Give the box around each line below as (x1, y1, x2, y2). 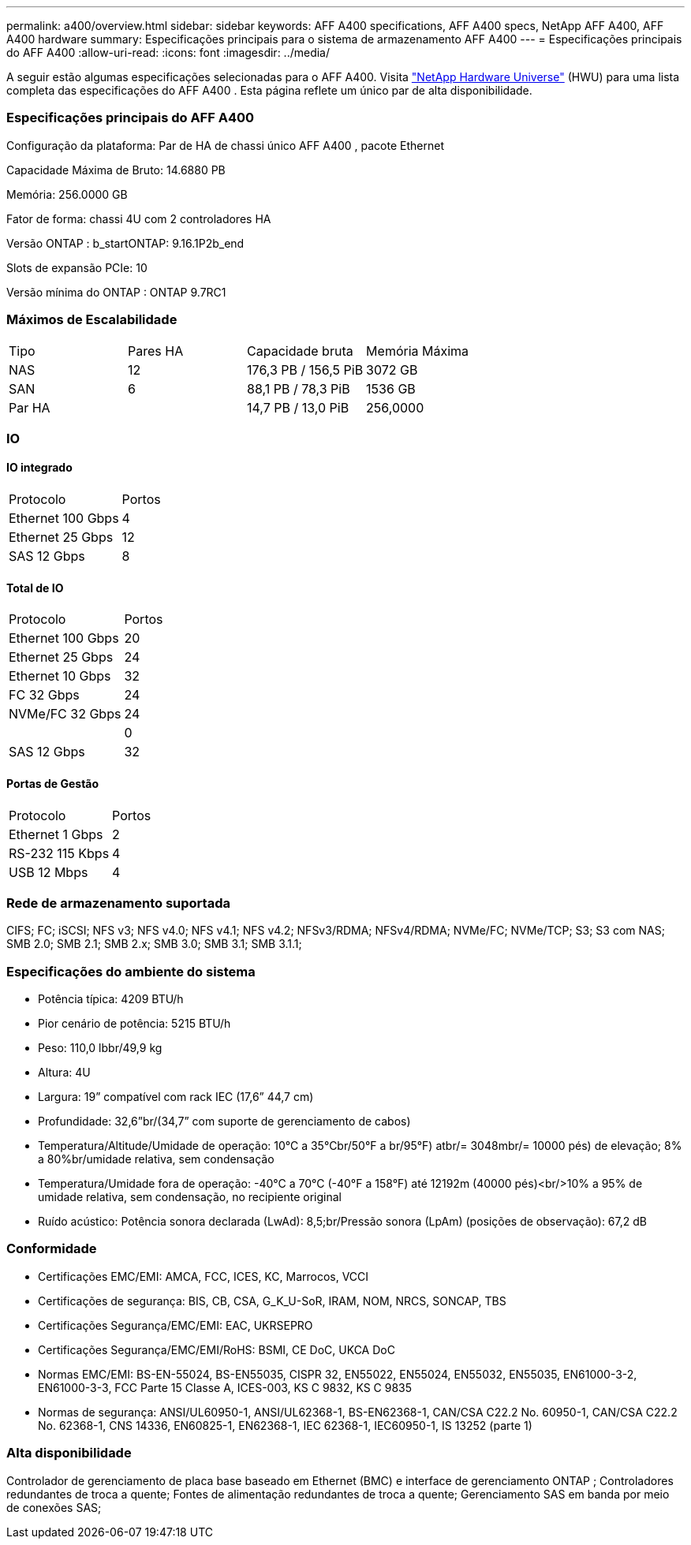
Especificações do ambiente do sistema (6, 963, 256, 980)
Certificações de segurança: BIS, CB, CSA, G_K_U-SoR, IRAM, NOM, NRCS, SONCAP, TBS (38, 1293, 506, 1308)
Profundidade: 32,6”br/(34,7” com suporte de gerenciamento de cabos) (38, 1114, 411, 1129)
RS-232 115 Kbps (9, 845, 110, 861)
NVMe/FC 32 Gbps (9, 706, 121, 722)
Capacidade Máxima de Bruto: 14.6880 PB (6, 162, 226, 177)
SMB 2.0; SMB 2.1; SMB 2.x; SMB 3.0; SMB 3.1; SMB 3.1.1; (6, 937, 302, 951)
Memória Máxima (366, 342, 469, 359)
